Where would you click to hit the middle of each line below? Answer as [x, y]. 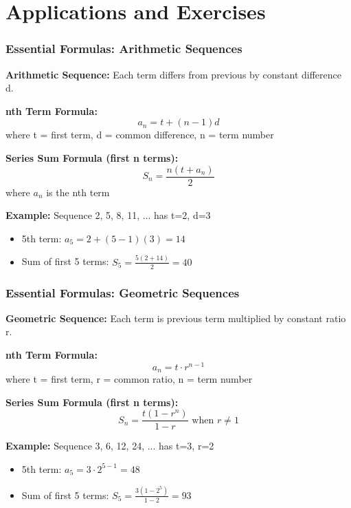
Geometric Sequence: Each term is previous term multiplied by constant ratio [176, 318]
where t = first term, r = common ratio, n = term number [129, 379]
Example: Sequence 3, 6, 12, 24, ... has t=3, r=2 [110, 446]
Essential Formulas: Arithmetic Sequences [124, 49]
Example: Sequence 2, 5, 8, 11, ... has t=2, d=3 [108, 215]
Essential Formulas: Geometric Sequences [123, 292]
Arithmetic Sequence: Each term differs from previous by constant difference [173, 74]
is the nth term [78, 192]
